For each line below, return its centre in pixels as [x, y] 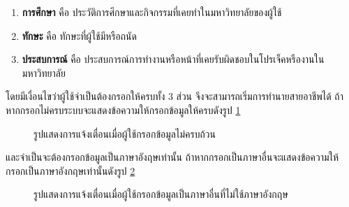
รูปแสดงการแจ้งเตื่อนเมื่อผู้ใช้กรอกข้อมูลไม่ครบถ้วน [125, 133]
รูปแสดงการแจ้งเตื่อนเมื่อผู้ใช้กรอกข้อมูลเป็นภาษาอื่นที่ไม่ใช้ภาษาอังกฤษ [161, 194]
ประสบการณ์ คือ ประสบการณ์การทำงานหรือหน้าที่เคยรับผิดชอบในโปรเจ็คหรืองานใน [173, 59]
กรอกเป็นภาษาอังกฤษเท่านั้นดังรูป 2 [70, 170]
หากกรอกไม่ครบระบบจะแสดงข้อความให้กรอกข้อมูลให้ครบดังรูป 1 [123, 109]
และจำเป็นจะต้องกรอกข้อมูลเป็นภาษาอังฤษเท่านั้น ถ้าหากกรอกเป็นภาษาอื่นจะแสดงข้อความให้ [172, 157]
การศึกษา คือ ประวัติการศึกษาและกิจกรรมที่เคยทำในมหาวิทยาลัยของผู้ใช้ [152, 12]
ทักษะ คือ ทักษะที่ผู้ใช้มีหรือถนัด [79, 35]
